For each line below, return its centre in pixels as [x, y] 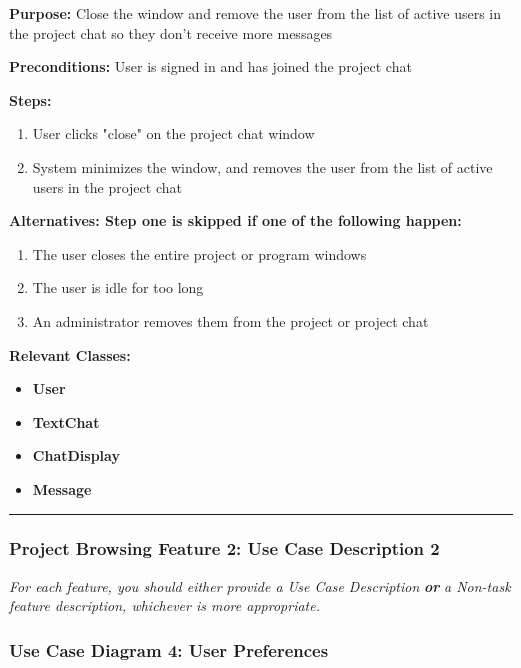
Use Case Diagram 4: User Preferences [169, 649]
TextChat [66, 421]
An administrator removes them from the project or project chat [230, 320]
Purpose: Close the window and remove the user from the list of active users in [255, 13]
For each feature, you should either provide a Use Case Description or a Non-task [260, 585]
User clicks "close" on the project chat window [173, 133]
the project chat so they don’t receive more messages [171, 32]
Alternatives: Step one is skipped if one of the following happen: [235, 220]
